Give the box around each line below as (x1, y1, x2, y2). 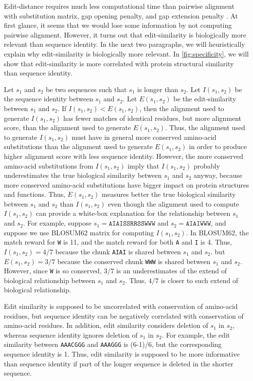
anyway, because (194, 170, 243, 180)
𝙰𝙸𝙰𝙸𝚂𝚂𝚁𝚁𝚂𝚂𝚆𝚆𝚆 (108, 220, 156, 228)
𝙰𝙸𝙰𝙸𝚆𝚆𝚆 (185, 220, 211, 228)
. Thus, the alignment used (165, 122, 245, 133)
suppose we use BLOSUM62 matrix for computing (4, 227, 154, 237)
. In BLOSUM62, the (186, 227, 249, 237)
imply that (127, 160, 160, 171)
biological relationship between (4, 275, 95, 285)
